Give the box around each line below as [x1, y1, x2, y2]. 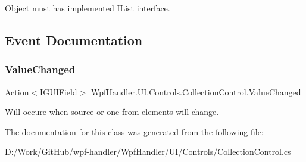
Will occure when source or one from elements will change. [5, 105, 219, 118]
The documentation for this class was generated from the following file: [5, 125, 264, 138]
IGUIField [40, 85, 77, 98]
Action [5, 85, 29, 98]
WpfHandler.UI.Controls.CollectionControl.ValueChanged [90, 85, 301, 98]
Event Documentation [5, 30, 143, 49]
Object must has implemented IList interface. [5, 2, 170, 14]
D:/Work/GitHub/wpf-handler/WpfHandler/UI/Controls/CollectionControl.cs [5, 145, 291, 158]
